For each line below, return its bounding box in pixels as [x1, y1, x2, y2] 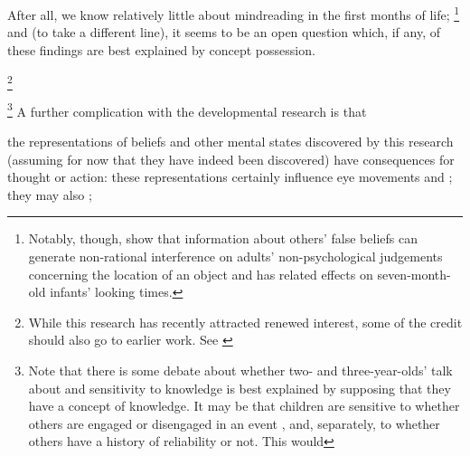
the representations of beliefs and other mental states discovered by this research [7, 132, 454, 151]
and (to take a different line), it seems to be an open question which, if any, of [7, 23, 440, 42]
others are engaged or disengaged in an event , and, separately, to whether [28, 413, 440, 432]
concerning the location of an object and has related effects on [28, 264, 373, 283]
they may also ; [7, 185, 92, 204]
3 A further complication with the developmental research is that [7, 99, 367, 120]
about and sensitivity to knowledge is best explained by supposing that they [28, 378, 451, 397]
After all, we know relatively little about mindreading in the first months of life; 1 [7, 3, 460, 24]
